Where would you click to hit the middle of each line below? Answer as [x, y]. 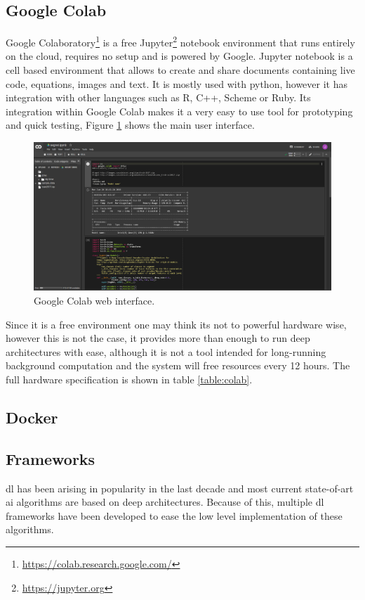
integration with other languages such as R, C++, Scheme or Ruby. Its [158, 97]
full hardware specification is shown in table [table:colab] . [129, 379]
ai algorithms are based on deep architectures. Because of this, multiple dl [165, 502]
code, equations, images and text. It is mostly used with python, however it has [177, 83]
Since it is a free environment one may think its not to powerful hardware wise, [176, 324]
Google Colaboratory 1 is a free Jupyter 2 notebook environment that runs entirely [180, 41]
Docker [32, 417]
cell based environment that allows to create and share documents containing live [180, 70]
